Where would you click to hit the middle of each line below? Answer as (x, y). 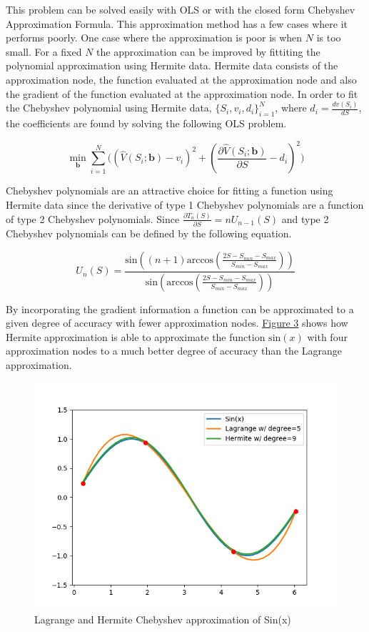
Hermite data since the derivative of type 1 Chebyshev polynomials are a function (185, 204)
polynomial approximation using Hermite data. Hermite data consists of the (172, 65)
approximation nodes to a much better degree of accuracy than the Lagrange (174, 351)
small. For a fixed (44, 51)
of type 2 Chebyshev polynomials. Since (93, 218)
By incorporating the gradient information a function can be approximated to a (180, 308)
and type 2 (305, 218)
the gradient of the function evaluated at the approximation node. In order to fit (182, 93)
